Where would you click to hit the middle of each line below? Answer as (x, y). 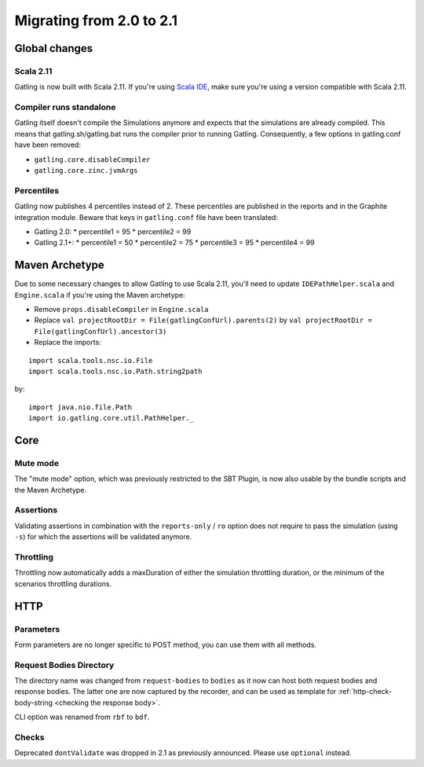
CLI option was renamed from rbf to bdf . (82, 717)
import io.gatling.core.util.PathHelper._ (111, 418)
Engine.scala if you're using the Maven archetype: (100, 295)
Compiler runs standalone (65, 108)
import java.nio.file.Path (80, 407)
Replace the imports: (68, 343)
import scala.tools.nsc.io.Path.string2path (116, 371)
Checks (29, 737)
